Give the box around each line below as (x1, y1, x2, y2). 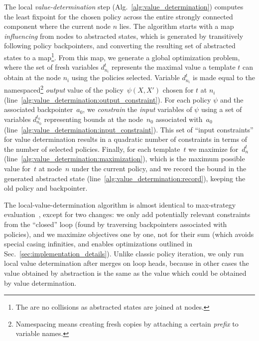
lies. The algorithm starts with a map (119, 21, 234, 31)
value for (4, 163, 30, 174)
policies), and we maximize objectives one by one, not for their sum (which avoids (4, 228, 254, 239)
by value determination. (4, 277, 77, 288)
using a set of (201, 104, 242, 114)
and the (220, 94, 244, 105)
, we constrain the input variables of (83, 104, 192, 114)
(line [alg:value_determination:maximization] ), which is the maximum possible (4, 153, 245, 164)
